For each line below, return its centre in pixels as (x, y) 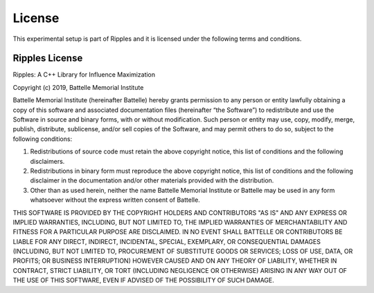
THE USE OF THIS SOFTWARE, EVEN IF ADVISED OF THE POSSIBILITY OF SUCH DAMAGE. (144, 281)
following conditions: (43, 139)
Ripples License (48, 58)
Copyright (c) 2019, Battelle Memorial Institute (78, 87)
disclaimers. (47, 161)
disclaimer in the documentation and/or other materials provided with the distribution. (152, 180)
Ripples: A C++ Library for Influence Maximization (84, 75)
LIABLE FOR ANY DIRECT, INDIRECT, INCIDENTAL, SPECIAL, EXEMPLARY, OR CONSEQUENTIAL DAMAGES (167, 241)
